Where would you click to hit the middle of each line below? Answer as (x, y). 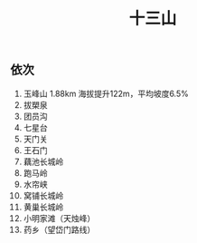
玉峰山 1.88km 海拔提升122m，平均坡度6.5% (106, 93)
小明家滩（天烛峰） (59, 218)
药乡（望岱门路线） (59, 229)
